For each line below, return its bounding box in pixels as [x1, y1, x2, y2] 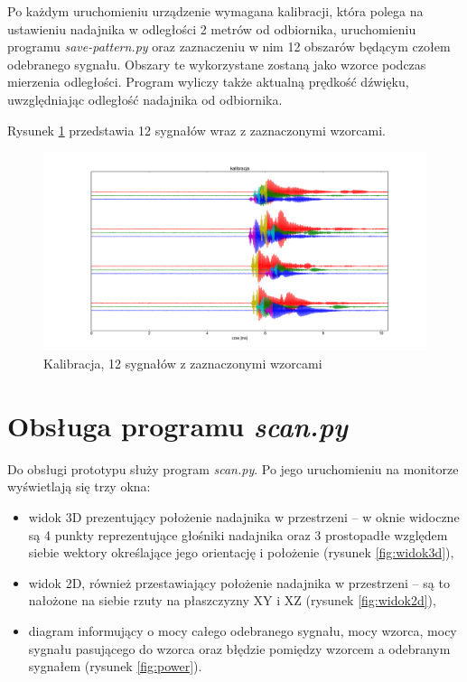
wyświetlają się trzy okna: [7, 477, 151, 496]
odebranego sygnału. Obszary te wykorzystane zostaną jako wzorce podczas [7, 54, 426, 73]
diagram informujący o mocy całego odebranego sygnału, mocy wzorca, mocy [28, 621, 457, 640]
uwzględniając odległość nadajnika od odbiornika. [7, 89, 283, 108]
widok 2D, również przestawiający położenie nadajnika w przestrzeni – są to [28, 573, 450, 592]
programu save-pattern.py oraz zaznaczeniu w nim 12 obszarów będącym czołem [7, 37, 451, 56]
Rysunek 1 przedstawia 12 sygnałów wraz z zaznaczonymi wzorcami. [7, 120, 386, 139]
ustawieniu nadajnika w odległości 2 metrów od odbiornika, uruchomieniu [7, 19, 416, 38]
